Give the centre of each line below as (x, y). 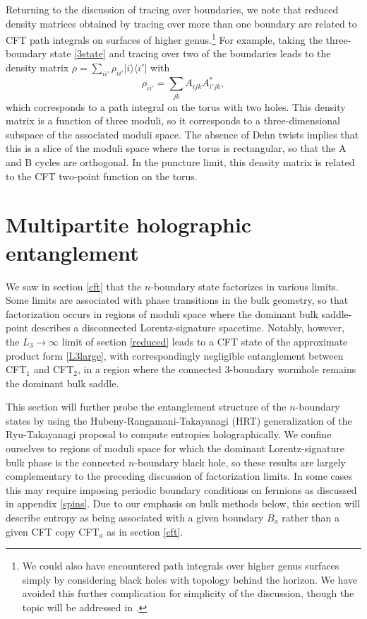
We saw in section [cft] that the (74, 286)
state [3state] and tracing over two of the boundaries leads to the (191, 53)
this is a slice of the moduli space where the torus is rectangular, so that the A (176, 148)
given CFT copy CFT (53, 531)
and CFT (54, 369)
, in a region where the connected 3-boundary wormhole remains (217, 369)
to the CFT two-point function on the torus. (102, 176)
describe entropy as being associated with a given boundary (135, 518)
